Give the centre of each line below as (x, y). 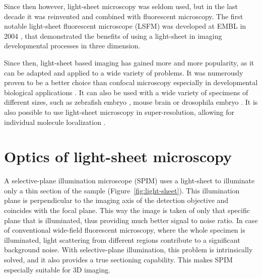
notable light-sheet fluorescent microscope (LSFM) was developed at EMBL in (125, 26)
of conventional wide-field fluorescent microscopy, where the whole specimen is (125, 230)
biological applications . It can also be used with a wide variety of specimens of (126, 92)
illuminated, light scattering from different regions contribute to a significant (122, 239)
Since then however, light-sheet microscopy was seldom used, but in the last (121, 6)
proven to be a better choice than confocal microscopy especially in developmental (131, 82)
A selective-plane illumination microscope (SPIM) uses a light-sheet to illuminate (129, 181)
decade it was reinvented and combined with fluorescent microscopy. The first (124, 16)
